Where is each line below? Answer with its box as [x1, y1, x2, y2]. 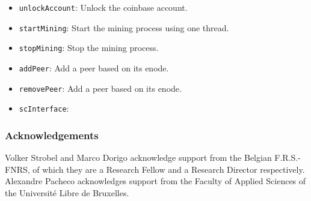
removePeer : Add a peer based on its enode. [19, 82, 182, 94]
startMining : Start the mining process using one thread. [19, 21, 229, 34]
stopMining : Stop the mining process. [19, 41, 159, 54]
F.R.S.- [274, 151, 301, 164]
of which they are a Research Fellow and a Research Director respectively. [32, 163, 305, 175]
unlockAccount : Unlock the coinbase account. [19, 1, 188, 13]
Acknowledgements [5, 127, 99, 142]
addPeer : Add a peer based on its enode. [19, 61, 169, 74]
